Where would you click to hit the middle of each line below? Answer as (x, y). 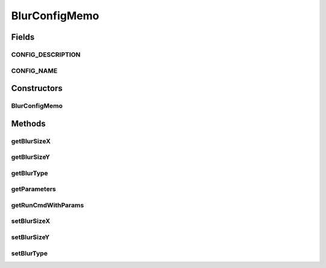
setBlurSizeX (31, 221)
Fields (23, 37)
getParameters (34, 189)
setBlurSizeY (30, 237)
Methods (28, 123)
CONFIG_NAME (34, 70)
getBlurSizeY (31, 157)
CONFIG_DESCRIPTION (46, 54)
